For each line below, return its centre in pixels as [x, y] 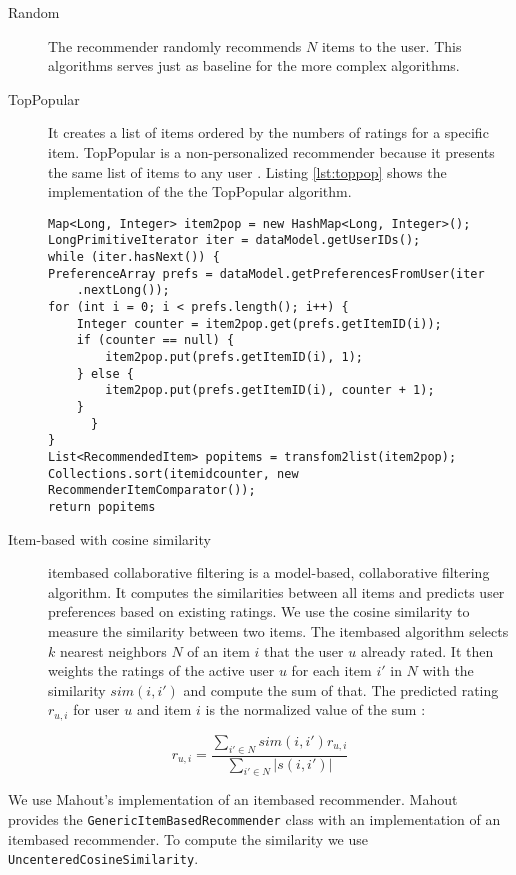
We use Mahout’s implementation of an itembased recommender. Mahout [233, 799]
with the [448, 670]
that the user [304, 650]
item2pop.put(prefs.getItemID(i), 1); [234, 357]
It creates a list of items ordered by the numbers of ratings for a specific [268, 132]
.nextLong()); [123, 290]
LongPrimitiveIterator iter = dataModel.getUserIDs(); [234, 240]
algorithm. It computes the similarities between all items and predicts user [276, 591]
